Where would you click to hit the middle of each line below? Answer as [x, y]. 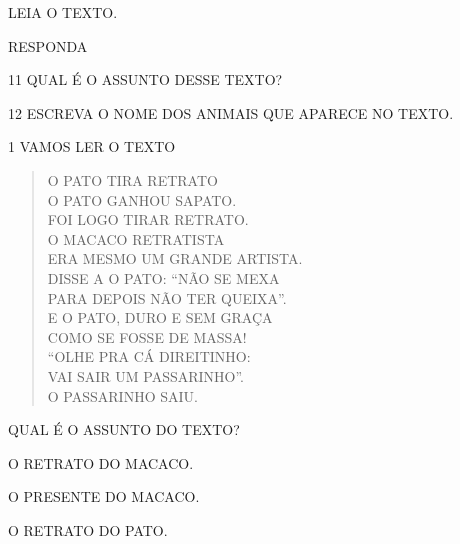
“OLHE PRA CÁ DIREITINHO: [149, 356]
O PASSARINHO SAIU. [122, 395]
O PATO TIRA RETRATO [132, 179]
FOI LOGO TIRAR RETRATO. [148, 219]
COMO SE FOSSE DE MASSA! [147, 336]
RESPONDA [48, 45]
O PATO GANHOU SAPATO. [142, 199]
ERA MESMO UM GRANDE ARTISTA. [175, 258]
